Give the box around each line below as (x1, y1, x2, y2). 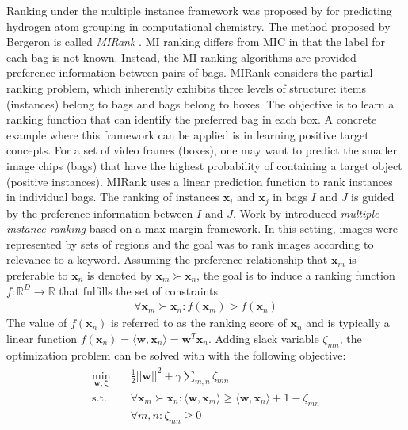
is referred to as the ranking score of (111, 314, 287, 331)
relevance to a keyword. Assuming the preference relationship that (6, 251, 328, 268)
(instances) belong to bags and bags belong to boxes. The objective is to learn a (6, 95, 395, 112)
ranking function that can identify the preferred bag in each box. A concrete (6, 111, 377, 127)
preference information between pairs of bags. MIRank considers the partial (6, 64, 373, 81)
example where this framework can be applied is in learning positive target (6, 126, 369, 143)
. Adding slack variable (208, 329, 319, 346)
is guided (351, 188, 395, 205)
